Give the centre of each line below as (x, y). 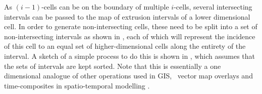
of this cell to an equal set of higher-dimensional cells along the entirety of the (125, 46)
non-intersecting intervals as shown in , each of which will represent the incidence (130, 36)
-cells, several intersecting (213, 7)
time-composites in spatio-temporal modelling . (77, 85)
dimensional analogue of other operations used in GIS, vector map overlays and (128, 76)
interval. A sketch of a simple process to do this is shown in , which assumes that (129, 56)
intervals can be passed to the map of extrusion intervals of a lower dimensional (127, 16)
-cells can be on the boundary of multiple (105, 7)
